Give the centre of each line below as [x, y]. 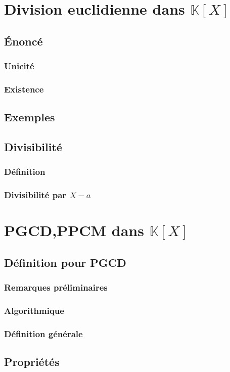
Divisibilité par [35, 195]
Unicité [19, 66]
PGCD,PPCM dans [74, 230]
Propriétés [32, 362]
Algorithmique [34, 311]
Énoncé [24, 41]
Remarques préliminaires [56, 287]
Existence [24, 89]
